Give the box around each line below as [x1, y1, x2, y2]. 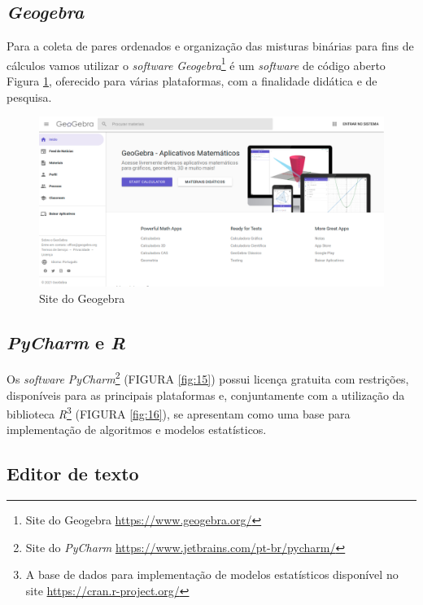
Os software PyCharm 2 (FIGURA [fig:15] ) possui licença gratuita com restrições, [7, 368, 409, 387]
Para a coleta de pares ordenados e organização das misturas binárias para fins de [7, 37, 414, 55]
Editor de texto [7, 461, 139, 486]
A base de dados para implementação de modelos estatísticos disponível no [25, 566, 399, 583]
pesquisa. [7, 88, 52, 105]
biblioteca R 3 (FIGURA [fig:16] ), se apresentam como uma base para [7, 403, 351, 422]
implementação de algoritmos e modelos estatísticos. [7, 421, 267, 438]
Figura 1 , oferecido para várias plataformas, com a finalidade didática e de [7, 72, 377, 90]
